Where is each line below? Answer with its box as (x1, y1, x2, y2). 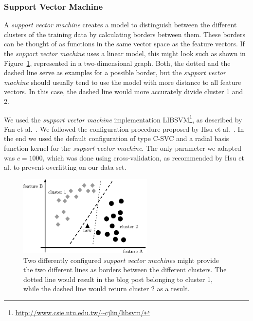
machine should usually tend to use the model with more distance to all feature (4, 77, 241, 87)
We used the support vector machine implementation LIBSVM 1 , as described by (4, 113, 242, 124)
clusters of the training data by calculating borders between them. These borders (4, 29, 246, 39)
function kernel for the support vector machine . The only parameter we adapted (4, 143, 241, 153)
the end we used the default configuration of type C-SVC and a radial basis (4, 133, 229, 143)
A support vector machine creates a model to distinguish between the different (4, 20, 237, 30)
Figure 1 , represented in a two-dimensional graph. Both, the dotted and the (4, 58, 231, 68)
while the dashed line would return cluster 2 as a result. (23, 283, 190, 294)
